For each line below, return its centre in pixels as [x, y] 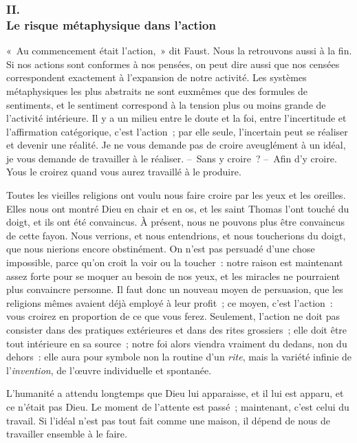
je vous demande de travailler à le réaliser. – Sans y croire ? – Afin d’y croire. [172, 158]
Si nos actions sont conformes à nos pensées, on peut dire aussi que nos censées [173, 64]
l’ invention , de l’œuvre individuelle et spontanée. [109, 370]
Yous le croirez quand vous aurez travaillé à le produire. [124, 172]
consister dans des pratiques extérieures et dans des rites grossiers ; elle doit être [177, 330]
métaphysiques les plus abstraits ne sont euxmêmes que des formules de [157, 90]
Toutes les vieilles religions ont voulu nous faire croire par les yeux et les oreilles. [176, 195]
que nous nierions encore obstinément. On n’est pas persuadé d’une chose [161, 249]
